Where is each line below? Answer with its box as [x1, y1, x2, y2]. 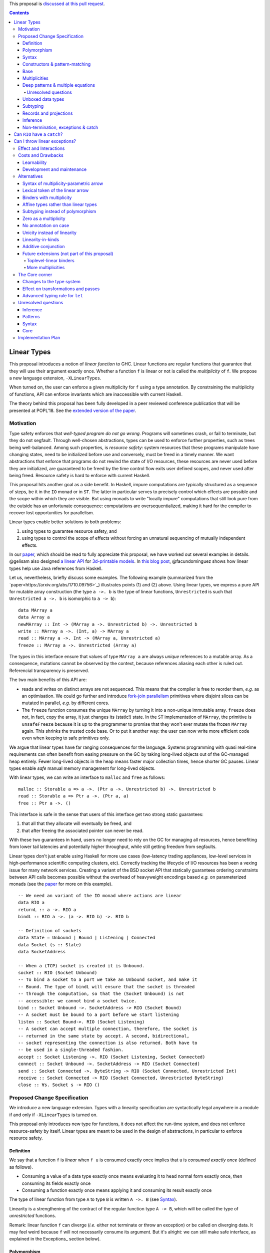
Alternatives [18, 173, 43, 179]
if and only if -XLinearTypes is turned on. [9, 1112, 97, 1118]
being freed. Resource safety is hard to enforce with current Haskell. [9, 473, 150, 479]
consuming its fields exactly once [21, 1180, 91, 1186]
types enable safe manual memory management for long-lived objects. [9, 765, 156, 771]
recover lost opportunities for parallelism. [9, 510, 94, 516]
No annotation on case [22, 223, 69, 229]
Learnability [22, 159, 47, 165]
